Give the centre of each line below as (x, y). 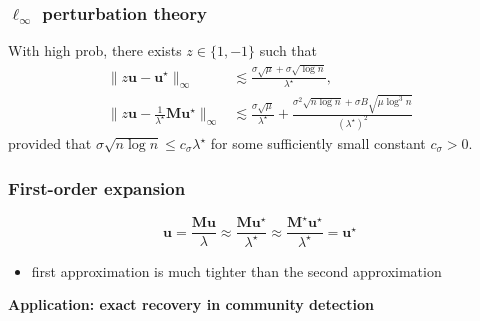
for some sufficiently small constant (318, 143)
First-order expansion (97, 187)
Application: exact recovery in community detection (191, 304)
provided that (50, 143)
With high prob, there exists (95, 50)
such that (288, 50)
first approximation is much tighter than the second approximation (236, 270)
